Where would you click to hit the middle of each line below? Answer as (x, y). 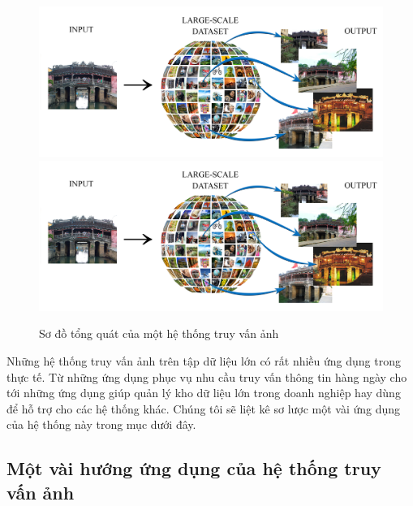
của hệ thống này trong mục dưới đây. (101, 424)
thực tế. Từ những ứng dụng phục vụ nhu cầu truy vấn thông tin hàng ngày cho (207, 376)
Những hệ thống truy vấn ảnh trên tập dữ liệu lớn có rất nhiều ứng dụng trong (204, 360)
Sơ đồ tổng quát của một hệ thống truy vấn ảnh (159, 333)
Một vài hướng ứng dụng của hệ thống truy (194, 468)
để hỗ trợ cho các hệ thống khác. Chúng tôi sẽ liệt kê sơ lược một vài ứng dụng (204, 408)
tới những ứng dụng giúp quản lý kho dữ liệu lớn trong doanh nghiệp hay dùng (204, 393)
